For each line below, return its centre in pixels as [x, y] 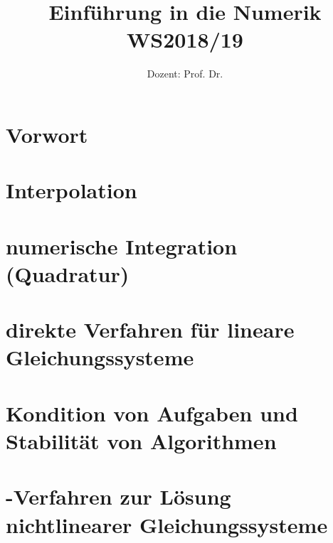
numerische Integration [122, 246]
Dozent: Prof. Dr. [185, 74]
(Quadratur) [68, 273]
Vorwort [47, 134]
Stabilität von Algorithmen [141, 440]
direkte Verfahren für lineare [150, 329]
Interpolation [72, 190]
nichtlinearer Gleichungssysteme [167, 524]
